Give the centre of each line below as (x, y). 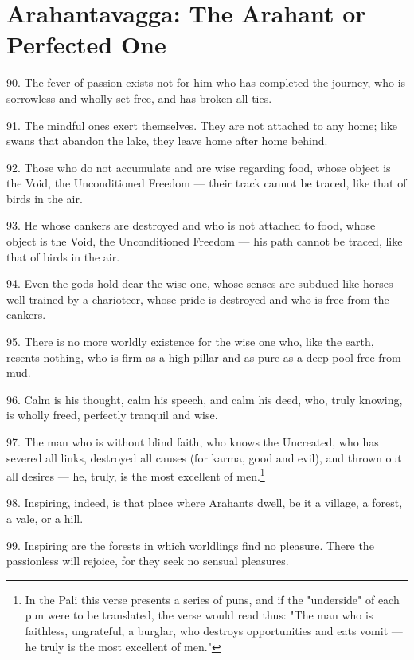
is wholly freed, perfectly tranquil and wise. (112, 415)
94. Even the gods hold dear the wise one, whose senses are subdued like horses (200, 283)
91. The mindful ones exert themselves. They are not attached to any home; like (202, 125)
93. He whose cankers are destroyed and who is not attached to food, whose (191, 225)
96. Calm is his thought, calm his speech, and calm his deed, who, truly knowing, (205, 399)
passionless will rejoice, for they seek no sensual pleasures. (148, 561)
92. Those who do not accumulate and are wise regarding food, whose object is (199, 167)
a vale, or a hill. (45, 519)
